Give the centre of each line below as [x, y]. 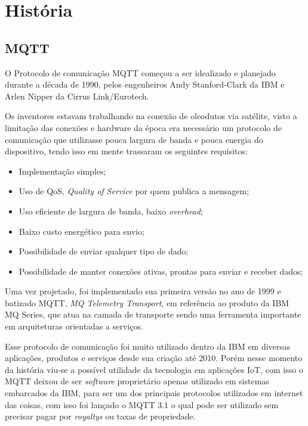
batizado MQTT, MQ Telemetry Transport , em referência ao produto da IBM [147, 302]
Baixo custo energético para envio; [82, 231]
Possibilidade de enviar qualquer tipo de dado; [104, 251]
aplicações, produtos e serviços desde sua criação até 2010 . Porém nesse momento [154, 358]
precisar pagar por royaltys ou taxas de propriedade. [100, 416]
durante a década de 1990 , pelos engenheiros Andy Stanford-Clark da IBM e [145, 84]
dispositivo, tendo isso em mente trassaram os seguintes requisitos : [126, 151]
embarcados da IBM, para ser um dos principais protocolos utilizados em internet [154, 393]
